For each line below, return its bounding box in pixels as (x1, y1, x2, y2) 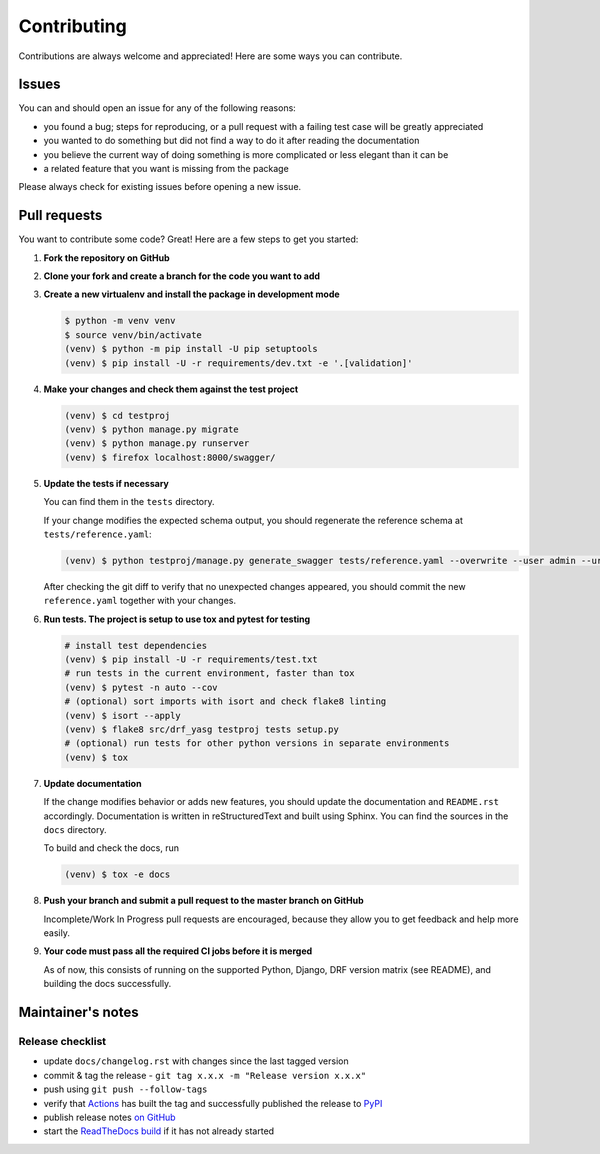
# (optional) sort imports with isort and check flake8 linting (64, 696, 387, 707)
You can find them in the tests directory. (43, 496, 215, 508)
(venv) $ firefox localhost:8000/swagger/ (64, 451, 276, 463)
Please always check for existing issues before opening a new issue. (18, 181, 302, 193)
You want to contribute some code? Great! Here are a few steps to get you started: (18, 233, 359, 245)
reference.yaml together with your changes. (43, 595, 237, 607)
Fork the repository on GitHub (43, 251, 170, 264)
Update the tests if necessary (43, 477, 170, 489)
